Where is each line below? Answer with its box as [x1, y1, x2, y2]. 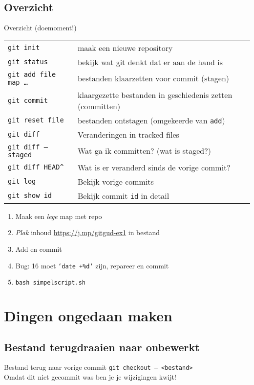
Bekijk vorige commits [78, 175, 154, 187]
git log [8, 177, 36, 186]
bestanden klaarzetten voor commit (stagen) [78, 72, 230, 84]
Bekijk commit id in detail [78, 190, 169, 201]
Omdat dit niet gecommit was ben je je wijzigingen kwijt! [4, 372, 176, 382]
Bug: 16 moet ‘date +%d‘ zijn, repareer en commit [15, 260, 169, 270]
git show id [8, 192, 52, 200]
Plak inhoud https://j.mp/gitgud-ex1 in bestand [15, 227, 160, 238]
